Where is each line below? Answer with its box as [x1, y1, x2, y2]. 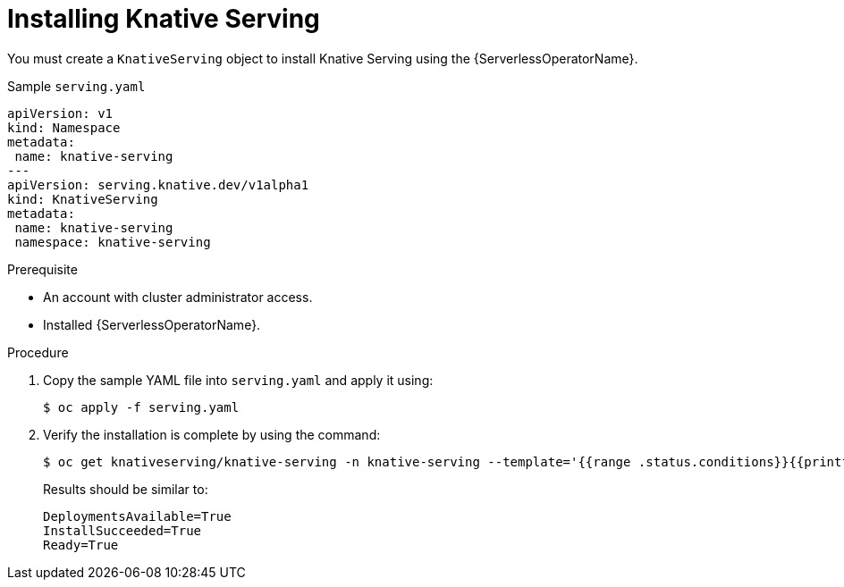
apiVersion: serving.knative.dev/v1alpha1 [7, 177, 309, 192]
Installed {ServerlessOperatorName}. [43, 316, 261, 332]
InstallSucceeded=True [43, 523, 202, 538]
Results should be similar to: [43, 481, 208, 497]
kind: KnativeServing [7, 191, 158, 206]
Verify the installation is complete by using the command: [43, 426, 381, 442]
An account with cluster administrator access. [43, 289, 313, 305]
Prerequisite [7, 261, 78, 277]
